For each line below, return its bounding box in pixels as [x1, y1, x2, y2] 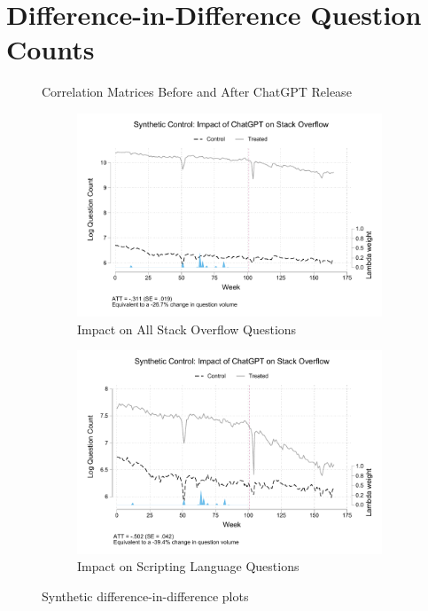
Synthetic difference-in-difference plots [42, 586, 249, 605]
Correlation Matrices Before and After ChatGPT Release [42, 82, 352, 101]
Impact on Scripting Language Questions [77, 557, 300, 576]
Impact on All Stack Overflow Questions [77, 319, 297, 338]
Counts [6, 31, 95, 67]
